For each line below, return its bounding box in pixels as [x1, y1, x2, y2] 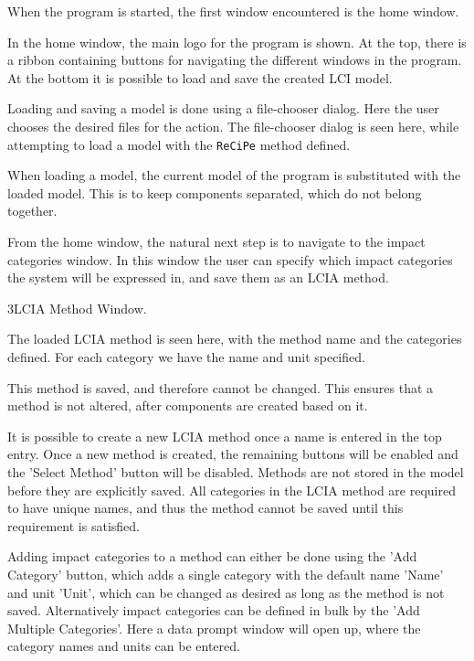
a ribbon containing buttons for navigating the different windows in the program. [7, 50, 462, 69]
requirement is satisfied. [7, 516, 140, 535]
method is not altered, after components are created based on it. [7, 396, 368, 415]
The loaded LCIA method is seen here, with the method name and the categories [7, 329, 462, 348]
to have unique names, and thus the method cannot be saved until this [7, 498, 404, 517]
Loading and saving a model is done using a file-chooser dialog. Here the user [7, 99, 439, 118]
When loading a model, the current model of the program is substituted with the [7, 165, 461, 185]
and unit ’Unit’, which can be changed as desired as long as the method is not [7, 582, 445, 602]
